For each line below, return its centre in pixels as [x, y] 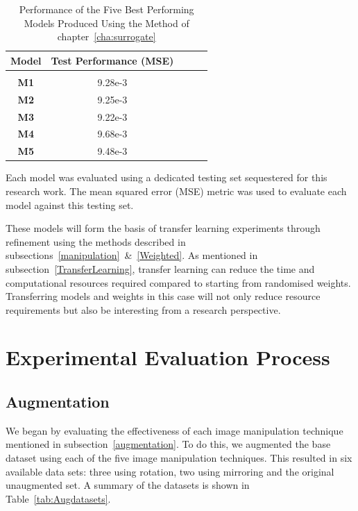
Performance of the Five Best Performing [106, 9]
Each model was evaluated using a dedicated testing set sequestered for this [167, 177]
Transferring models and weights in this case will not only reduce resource [163, 296]
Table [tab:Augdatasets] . [58, 498]
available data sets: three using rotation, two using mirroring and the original [170, 471]
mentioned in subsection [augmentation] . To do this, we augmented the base [168, 444]
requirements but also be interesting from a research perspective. [143, 309]
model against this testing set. [70, 204]
